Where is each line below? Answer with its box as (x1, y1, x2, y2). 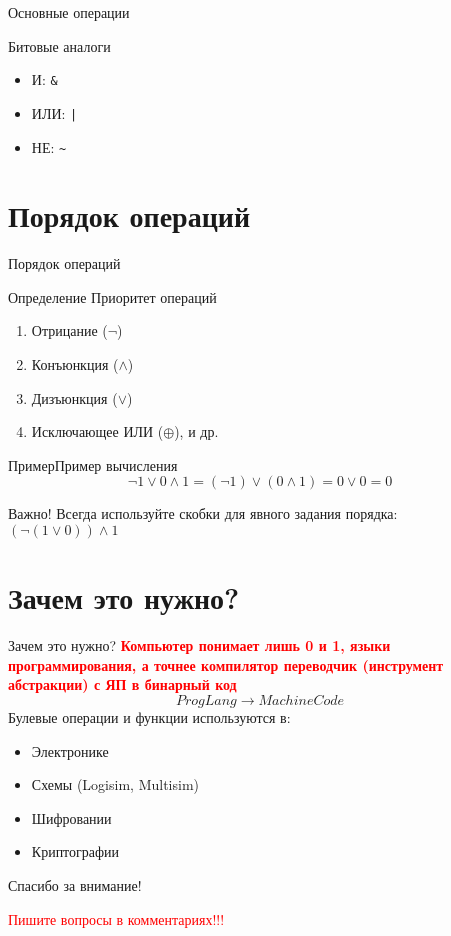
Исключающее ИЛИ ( (31, 421, 164, 442)
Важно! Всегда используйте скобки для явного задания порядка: (8, 503, 398, 524)
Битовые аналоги (8, 35, 111, 56)
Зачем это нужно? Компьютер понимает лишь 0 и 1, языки (8, 635, 391, 656)
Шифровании (31, 807, 112, 828)
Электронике (31, 740, 109, 761)
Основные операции (8, 2, 130, 22)
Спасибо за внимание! (8, 874, 142, 895)
